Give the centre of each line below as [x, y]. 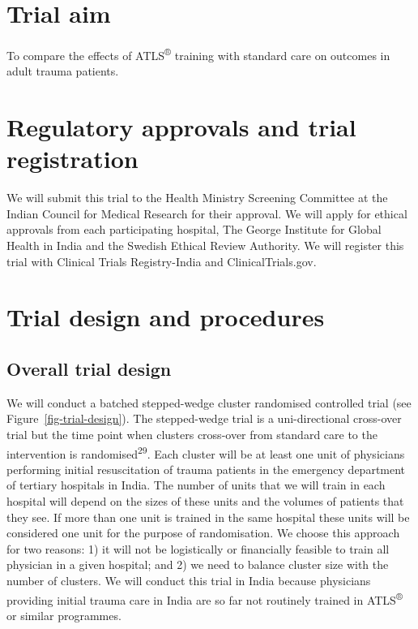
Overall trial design [89, 369]
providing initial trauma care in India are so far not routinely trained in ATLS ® [205, 598]
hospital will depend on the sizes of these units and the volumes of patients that [205, 501]
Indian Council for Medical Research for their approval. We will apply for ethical [207, 213]
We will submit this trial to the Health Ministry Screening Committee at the [197, 198]
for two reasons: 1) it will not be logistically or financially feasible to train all [198, 548]
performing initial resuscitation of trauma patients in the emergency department [206, 469]
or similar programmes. [64, 615]
